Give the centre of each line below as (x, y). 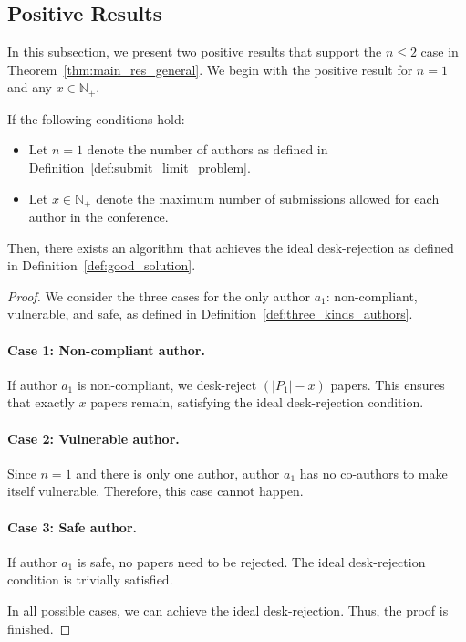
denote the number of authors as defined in (207, 149)
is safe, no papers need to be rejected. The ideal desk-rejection (251, 561)
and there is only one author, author (178, 473)
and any (30, 87)
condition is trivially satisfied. (90, 579)
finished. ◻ (39, 628)
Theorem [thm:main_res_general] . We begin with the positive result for (210, 69)
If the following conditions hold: (96, 118)
